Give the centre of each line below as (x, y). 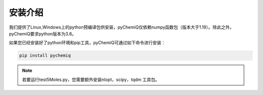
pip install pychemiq (45, 55)
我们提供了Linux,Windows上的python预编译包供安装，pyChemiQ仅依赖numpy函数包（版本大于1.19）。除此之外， (122, 27)
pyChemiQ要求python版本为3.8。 (43, 33)
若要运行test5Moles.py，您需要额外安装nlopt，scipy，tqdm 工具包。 (91, 79)
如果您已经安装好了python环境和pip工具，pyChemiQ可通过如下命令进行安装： (87, 43)
